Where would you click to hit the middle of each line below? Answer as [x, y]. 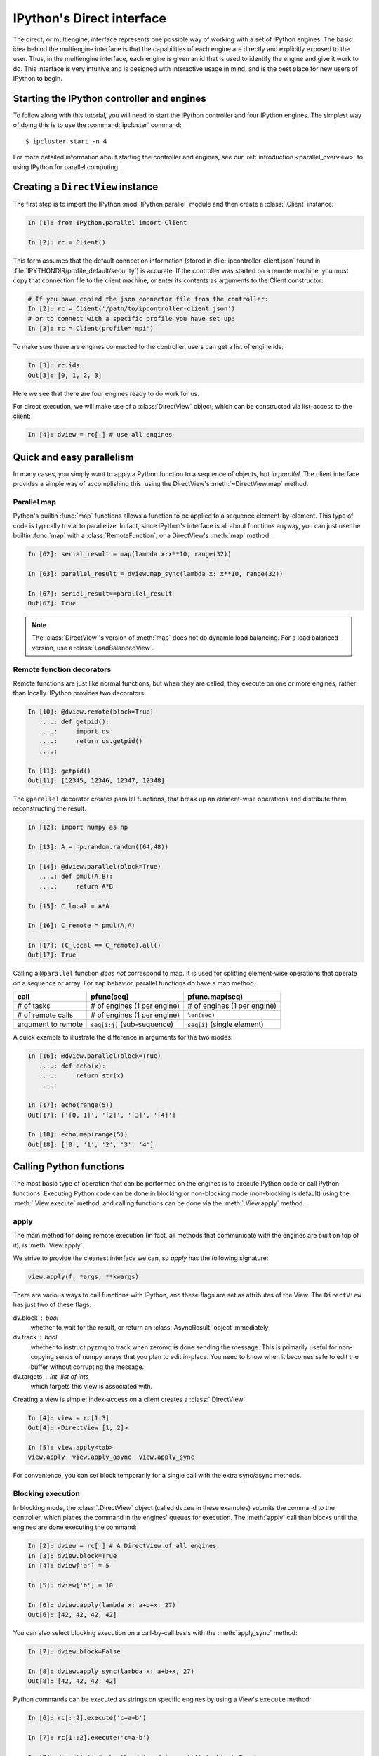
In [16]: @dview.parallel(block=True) [94, 1056]
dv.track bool [35, 1337]
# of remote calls [45, 1015]
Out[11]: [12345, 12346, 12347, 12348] [96, 781]
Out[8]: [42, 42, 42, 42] [72, 1681]
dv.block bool [36, 1318]
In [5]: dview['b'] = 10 [71, 1585]
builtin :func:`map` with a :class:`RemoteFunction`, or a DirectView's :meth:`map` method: [142, 536]
